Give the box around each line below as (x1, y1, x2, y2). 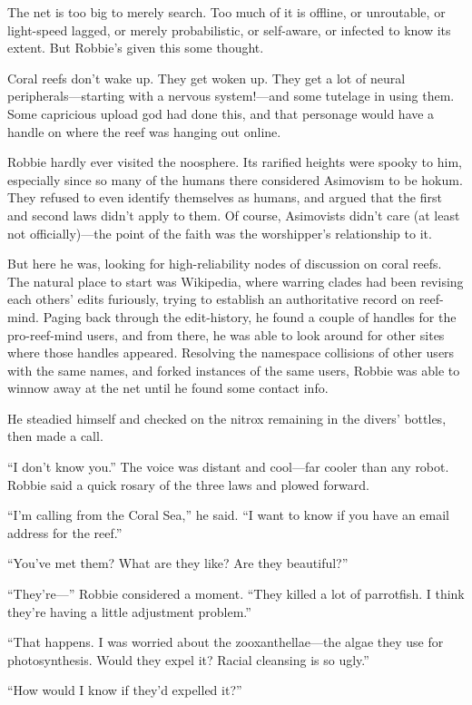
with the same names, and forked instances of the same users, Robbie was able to (7, 360, 460, 379)
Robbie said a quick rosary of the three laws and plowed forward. (7, 475, 369, 494)
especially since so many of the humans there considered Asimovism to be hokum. (7, 170, 463, 189)
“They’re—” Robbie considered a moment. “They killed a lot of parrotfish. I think (7, 584, 465, 603)
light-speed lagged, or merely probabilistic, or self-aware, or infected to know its (7, 20, 451, 39)
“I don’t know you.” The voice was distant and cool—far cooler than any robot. (7, 457, 449, 476)
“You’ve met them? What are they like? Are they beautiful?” (7, 553, 349, 573)
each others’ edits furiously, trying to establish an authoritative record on (7, 289, 416, 308)
